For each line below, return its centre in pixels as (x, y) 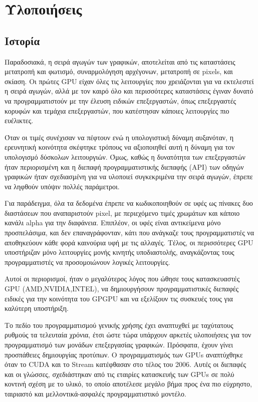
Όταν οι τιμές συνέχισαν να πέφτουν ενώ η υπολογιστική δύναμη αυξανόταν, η (119, 137)
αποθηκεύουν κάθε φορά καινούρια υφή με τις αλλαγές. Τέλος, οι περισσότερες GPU (129, 242)
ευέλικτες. (19, 120)
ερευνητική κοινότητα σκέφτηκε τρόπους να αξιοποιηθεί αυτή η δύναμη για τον (120, 147)
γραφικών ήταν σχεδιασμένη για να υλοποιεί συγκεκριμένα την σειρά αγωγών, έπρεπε (129, 176)
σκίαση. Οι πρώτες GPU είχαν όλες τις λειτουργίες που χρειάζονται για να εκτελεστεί (129, 81)
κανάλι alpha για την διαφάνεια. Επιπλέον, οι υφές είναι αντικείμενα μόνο (113, 223)
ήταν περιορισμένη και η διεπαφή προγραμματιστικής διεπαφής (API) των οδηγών (124, 166)
